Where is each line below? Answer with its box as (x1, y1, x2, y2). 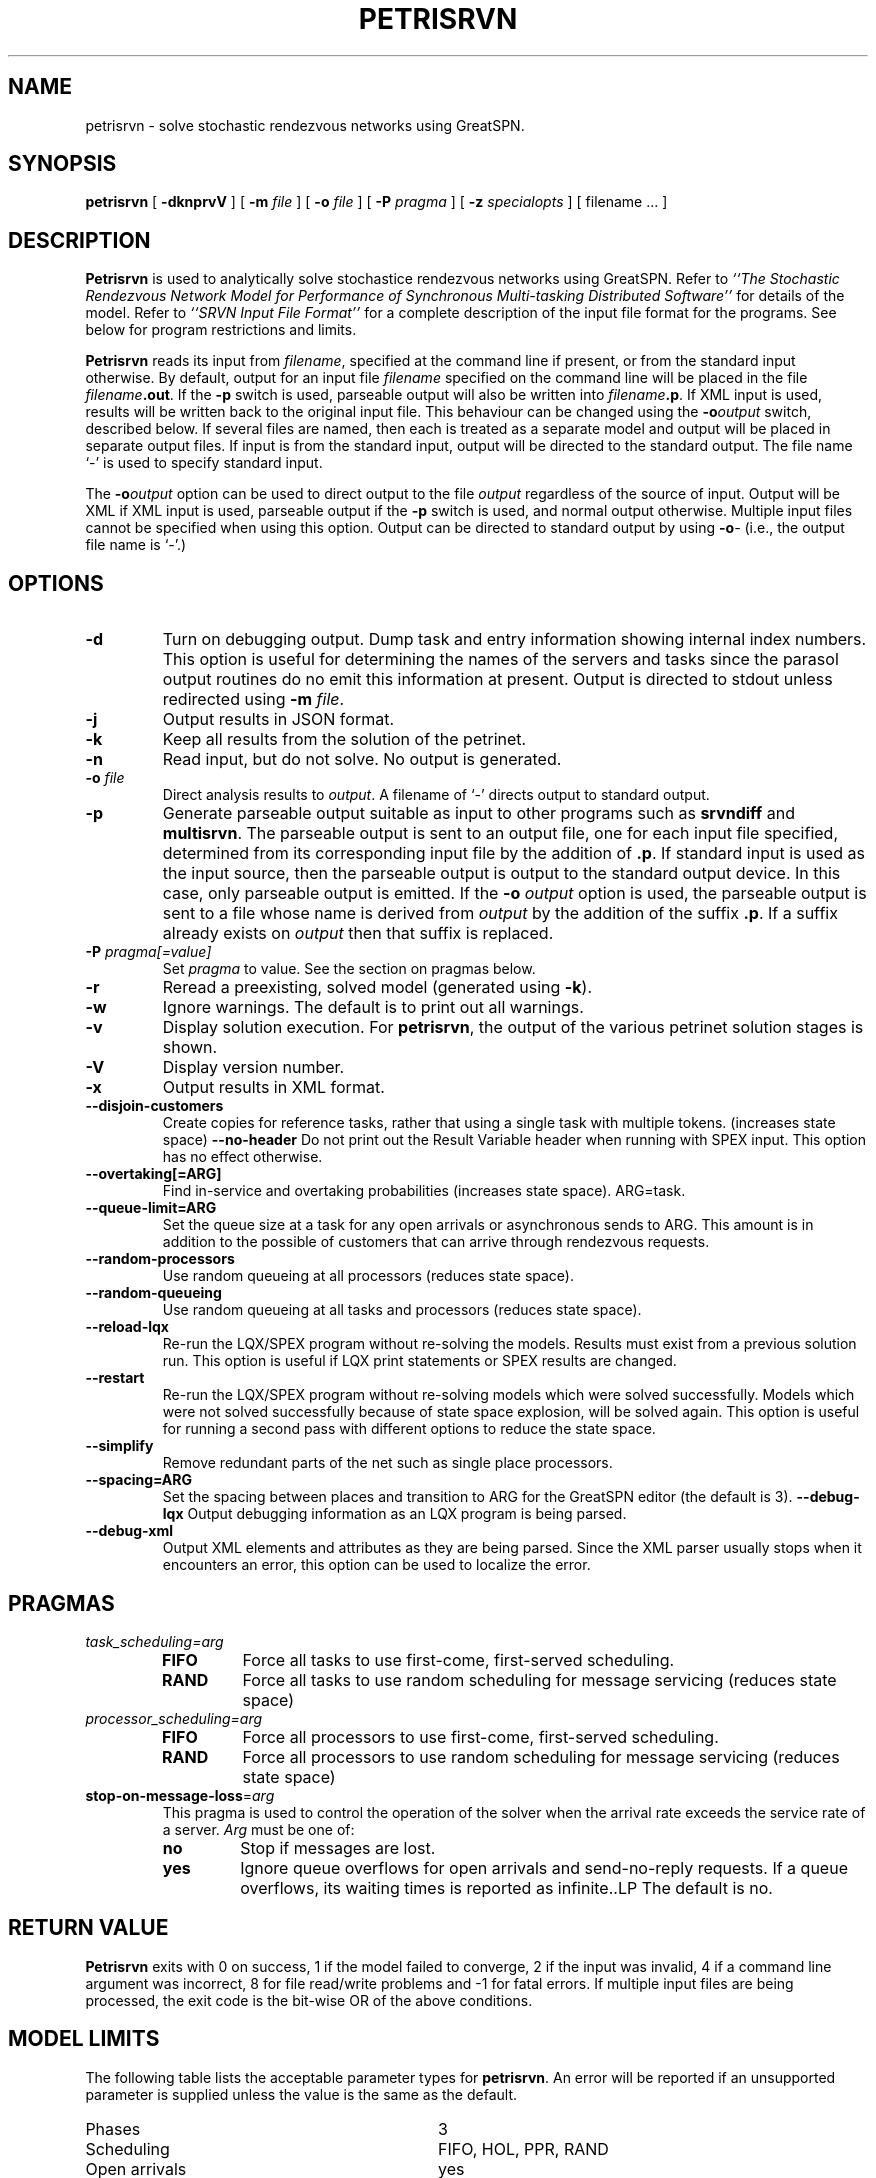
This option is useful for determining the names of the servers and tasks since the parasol (162, 649, 839, 670)
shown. (162, 1037, 218, 1058)
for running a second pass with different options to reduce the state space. (162, 1420, 656, 1438)
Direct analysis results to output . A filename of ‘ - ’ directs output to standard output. (162, 786, 710, 804)
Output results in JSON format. (162, 709, 395, 730)
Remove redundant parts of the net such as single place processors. (162, 1454, 613, 1472)
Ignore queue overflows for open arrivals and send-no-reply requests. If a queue (240, 1857, 848, 1878)
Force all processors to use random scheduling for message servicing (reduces (242, 1746, 840, 1767)
